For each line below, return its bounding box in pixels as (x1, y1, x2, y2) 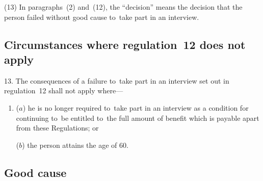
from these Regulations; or (16, 122, 99, 133)
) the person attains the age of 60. (22, 139, 128, 150)
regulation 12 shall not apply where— (4, 85, 123, 96)
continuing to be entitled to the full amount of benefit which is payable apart (16, 112, 259, 123)
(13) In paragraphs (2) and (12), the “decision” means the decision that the (4, 2, 243, 12)
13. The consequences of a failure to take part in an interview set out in (4, 75, 229, 86)
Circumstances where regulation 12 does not (4, 36, 246, 52)
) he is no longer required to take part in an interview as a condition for (22, 102, 249, 113)
